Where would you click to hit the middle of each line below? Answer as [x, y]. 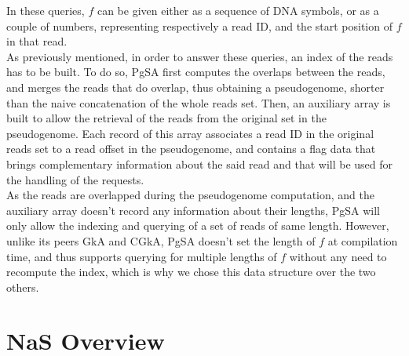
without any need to [338, 256]
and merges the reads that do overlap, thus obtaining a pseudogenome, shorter [195, 87]
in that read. [37, 41]
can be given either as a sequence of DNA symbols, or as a [238, 10]
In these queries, [46, 10]
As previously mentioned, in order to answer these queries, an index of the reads [200, 56]
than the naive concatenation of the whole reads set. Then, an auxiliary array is [199, 102]
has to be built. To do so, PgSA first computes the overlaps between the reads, [196, 72]
